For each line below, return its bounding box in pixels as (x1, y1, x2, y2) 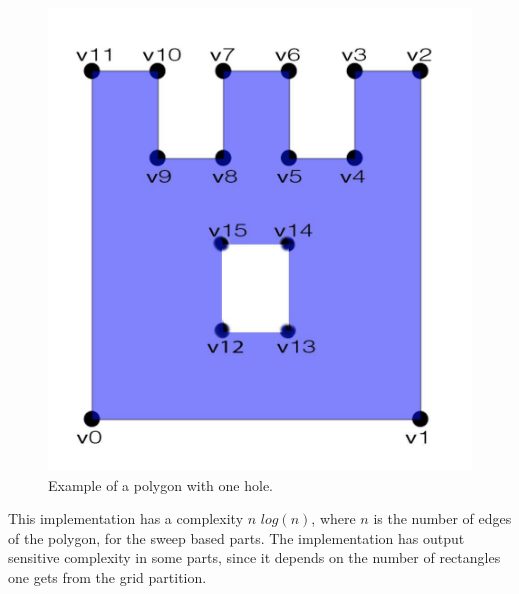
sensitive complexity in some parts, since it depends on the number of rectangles (8, 547, 501, 568)
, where (311, 508, 356, 529)
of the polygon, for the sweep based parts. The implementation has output (8, 527, 465, 548)
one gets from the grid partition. (8, 566, 207, 587)
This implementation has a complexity (8, 508, 244, 529)
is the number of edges (373, 508, 512, 529)
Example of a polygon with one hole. (48, 474, 273, 495)
